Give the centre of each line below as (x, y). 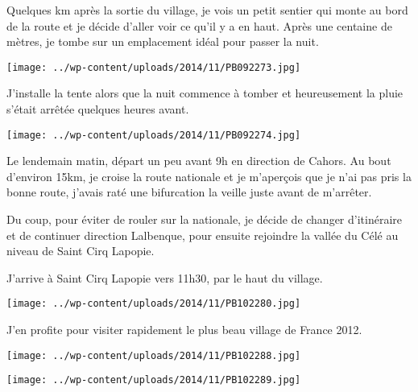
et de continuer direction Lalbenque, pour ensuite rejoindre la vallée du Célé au (203, 235)
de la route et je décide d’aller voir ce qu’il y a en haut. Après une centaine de (199, 25)
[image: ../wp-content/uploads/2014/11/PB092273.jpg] (154, 67)
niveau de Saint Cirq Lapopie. (81, 251)
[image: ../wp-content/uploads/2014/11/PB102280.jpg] (154, 304)
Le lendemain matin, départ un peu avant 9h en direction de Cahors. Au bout (199, 161)
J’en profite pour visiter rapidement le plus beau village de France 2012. (184, 330)
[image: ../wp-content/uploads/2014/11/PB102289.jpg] (154, 380)
